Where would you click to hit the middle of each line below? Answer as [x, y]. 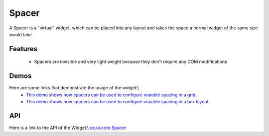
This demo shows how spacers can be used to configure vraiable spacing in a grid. [111, 95]
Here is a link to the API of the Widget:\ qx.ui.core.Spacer [68, 128]
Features [23, 49]
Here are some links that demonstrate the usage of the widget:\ [74, 88]
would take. [21, 34]
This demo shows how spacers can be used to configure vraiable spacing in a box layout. [118, 102]
